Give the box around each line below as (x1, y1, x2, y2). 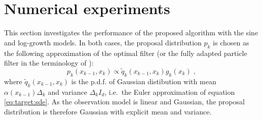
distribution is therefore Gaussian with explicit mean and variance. (4, 106, 212, 116)
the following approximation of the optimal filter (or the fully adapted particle (4, 47, 247, 58)
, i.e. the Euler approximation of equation (104, 86, 235, 97)
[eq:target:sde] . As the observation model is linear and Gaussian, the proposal (4, 96, 245, 107)
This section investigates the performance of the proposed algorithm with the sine (4, 27, 258, 38)
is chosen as (213, 37, 249, 47)
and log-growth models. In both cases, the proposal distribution (4, 37, 202, 47)
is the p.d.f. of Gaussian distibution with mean (71, 76, 216, 86)
